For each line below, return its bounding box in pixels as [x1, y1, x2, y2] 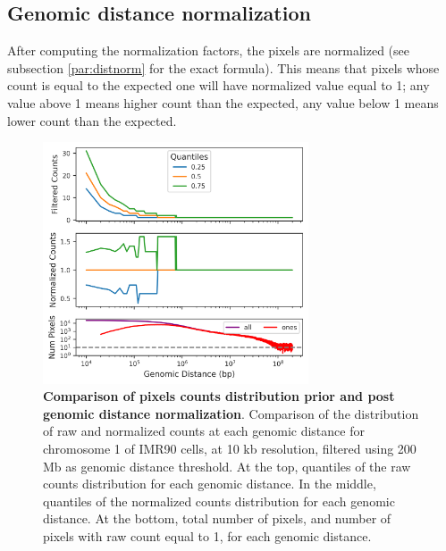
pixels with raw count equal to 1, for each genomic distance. [43, 526, 372, 545]
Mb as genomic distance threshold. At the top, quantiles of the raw [43, 456, 411, 475]
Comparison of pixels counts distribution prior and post [43, 387, 395, 405]
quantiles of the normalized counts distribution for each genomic [43, 491, 395, 510]
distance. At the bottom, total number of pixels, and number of [43, 509, 391, 528]
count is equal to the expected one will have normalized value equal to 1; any [7, 76, 430, 95]
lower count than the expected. [7, 111, 177, 129]
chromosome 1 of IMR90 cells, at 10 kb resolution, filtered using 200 [43, 438, 417, 457]
